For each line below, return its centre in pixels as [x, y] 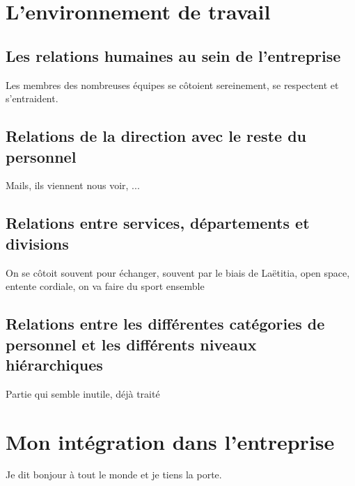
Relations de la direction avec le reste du [156, 136]
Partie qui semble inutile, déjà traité [83, 393]
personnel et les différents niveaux [131, 344]
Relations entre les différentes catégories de [165, 324]
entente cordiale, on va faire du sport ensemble [105, 286]
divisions [37, 243]
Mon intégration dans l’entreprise [170, 441]
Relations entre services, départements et [158, 223]
